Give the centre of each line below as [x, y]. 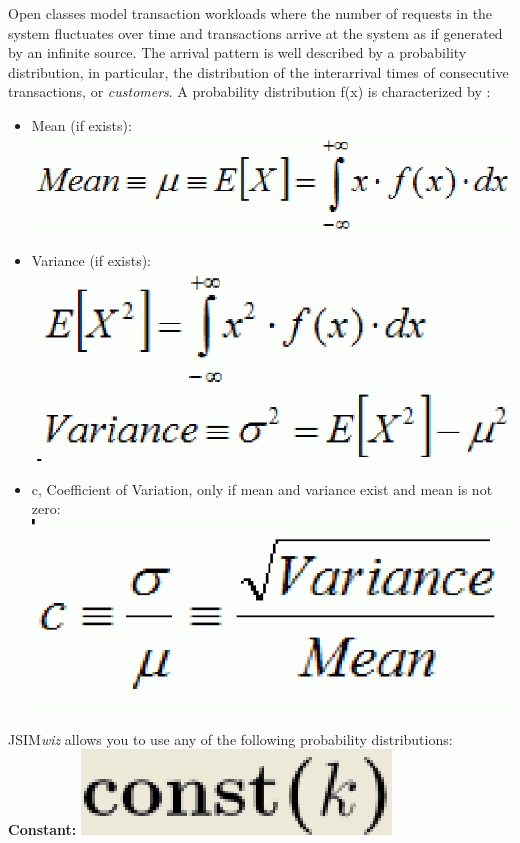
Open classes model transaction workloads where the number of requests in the [250, 13]
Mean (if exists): [81, 124]
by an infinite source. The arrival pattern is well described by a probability [237, 52]
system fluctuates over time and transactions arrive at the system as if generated [255, 32]
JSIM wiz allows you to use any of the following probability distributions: [230, 738]
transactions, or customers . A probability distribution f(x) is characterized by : [249, 91]
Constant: [42, 829]
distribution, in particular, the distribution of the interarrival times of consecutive [258, 71]
